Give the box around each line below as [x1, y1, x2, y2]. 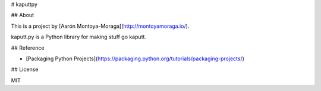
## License [11, 66, 39, 73]
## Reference [11, 44, 45, 51]
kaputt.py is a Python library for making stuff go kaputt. [11, 33, 147, 41]
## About [11, 12, 34, 19]
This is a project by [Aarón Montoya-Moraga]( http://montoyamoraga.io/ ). [11, 22, 190, 30]
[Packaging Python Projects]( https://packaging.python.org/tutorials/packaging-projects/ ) [26, 55, 245, 62]
